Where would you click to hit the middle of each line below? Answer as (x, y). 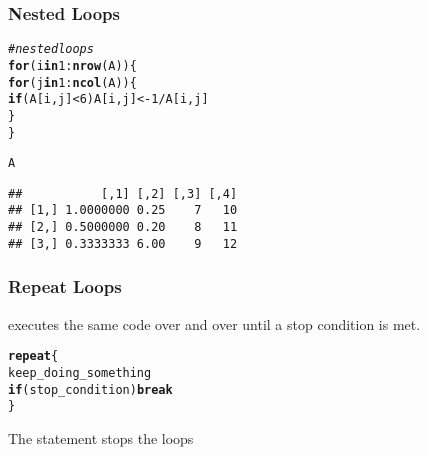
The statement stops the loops (101, 437)
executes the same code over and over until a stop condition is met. (214, 323)
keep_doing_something (80, 372)
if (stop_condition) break (90, 389)
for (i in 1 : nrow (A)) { (72, 65)
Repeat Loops (65, 286)
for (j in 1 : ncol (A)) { (72, 82)
